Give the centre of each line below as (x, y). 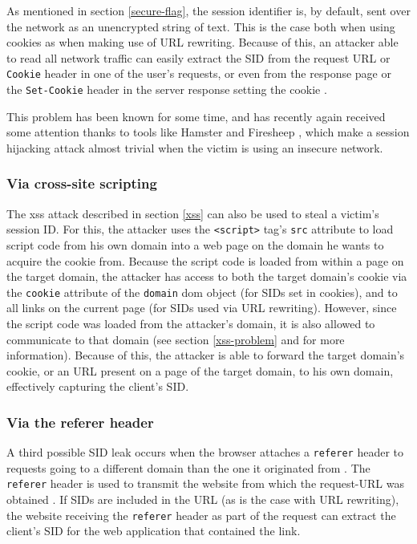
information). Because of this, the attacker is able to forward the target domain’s (206, 355)
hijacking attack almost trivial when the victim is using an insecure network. (195, 147)
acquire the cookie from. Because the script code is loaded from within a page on (205, 260)
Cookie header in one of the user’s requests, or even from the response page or (199, 73)
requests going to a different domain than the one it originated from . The (188, 467)
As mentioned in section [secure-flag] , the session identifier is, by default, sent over (208, 10)
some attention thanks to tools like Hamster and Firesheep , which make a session (208, 132)
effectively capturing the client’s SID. (98, 386)
